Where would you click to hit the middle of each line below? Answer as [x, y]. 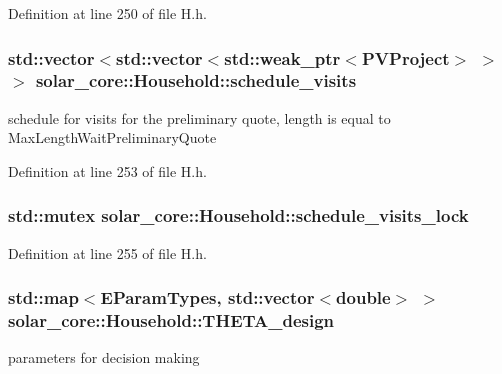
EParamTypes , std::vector [207, 297]
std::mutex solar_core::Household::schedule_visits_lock [238, 215]
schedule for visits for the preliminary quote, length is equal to [199, 117]
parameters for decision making [104, 357]
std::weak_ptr [282, 57]
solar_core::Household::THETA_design [171, 320]
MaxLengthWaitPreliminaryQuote [112, 137]
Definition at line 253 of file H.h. [107, 170]
